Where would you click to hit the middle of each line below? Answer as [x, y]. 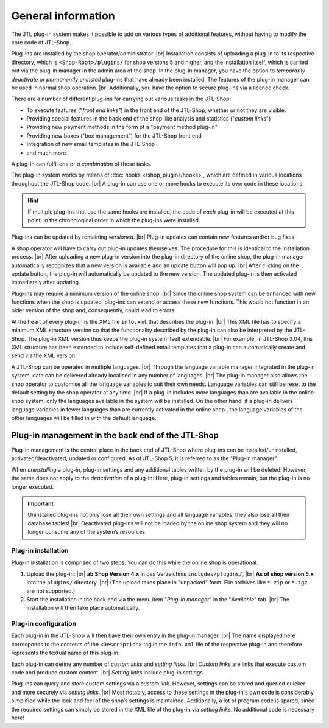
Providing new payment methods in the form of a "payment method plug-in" [122, 127]
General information [63, 16]
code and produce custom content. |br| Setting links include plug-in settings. [108, 672]
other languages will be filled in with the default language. [84, 418]
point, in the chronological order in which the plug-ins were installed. [114, 220]
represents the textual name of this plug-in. [65, 653]
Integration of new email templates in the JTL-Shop [91, 144]
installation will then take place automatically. [83, 608]
